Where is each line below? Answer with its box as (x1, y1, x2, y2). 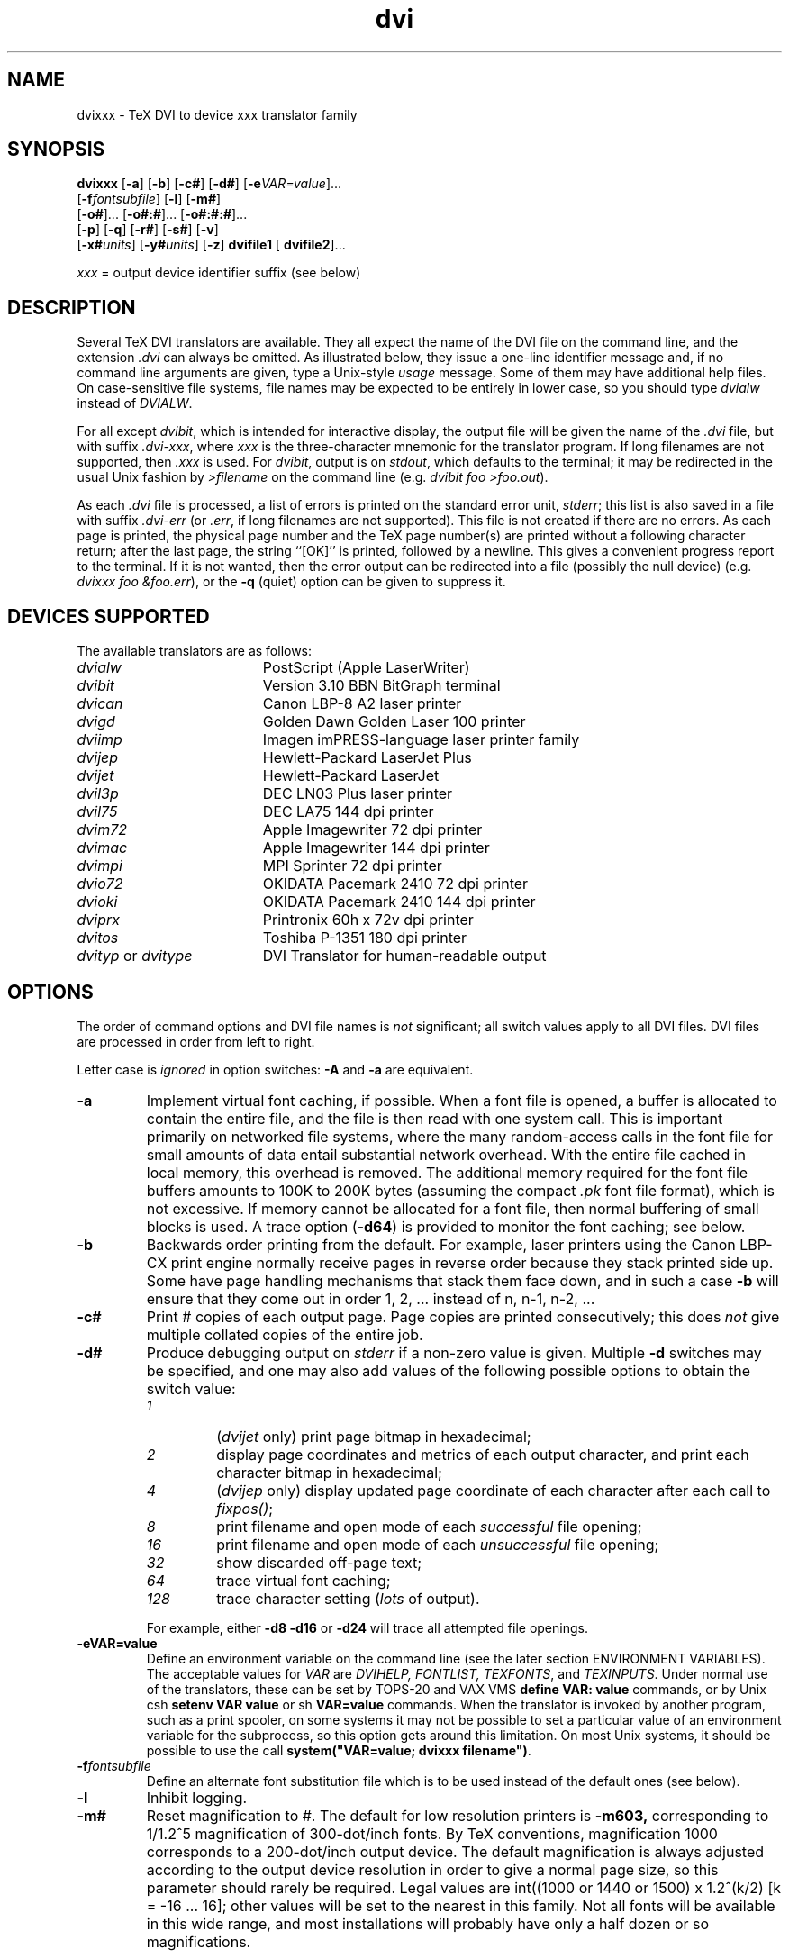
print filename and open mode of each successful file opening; (216, 1517, 642, 1536)
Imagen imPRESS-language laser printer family (262, 730, 580, 749)
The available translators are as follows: (77, 643, 313, 659)
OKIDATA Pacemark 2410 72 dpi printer (262, 875, 529, 893)
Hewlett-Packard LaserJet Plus (262, 748, 472, 767)
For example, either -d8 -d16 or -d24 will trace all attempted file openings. (146, 1619, 588, 1636)
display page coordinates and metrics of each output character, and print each (216, 1445, 749, 1464)
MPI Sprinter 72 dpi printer (262, 857, 442, 875)
